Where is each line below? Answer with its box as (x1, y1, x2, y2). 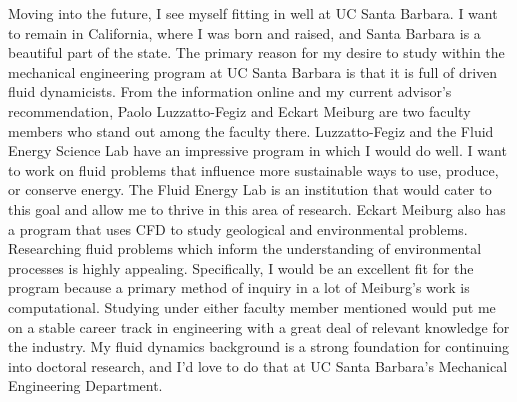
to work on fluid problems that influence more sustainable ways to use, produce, (8, 159, 499, 180)
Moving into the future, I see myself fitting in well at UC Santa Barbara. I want (8, 3, 498, 23)
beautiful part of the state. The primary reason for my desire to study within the (8, 42, 505, 63)
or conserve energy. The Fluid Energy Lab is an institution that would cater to (8, 179, 492, 200)
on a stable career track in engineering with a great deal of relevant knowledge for (8, 316, 510, 337)
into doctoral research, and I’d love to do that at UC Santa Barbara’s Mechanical (8, 355, 508, 376)
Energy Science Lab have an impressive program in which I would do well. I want (8, 140, 507, 161)
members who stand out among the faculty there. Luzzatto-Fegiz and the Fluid (8, 120, 494, 141)
